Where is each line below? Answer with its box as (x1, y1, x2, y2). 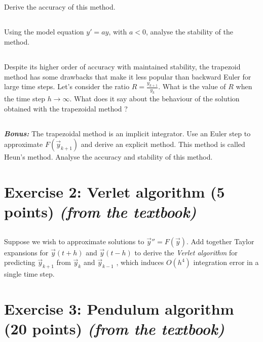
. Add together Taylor (186, 236, 254, 246)
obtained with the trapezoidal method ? (4, 103, 128, 113)
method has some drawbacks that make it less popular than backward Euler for (4, 71, 251, 82)
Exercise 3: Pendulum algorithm (4, 298, 234, 319)
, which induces (116, 257, 164, 268)
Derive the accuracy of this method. (4, 2, 116, 12)
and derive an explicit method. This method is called (81, 139, 245, 149)
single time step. (4, 269, 55, 279)
